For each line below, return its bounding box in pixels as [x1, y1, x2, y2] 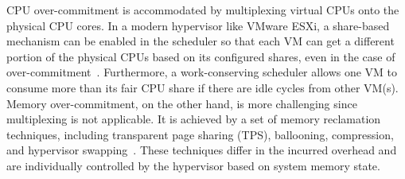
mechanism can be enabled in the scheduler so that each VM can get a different [6, 33, 395, 49]
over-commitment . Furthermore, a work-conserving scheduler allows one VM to [6, 64, 398, 80]
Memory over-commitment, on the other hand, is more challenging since [6, 95, 357, 111]
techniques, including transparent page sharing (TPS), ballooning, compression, [6, 126, 394, 142]
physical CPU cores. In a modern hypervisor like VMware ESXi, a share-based [6, 17, 390, 33]
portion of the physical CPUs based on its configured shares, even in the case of [6, 48, 395, 64]
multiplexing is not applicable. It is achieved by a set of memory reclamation [6, 111, 381, 127]
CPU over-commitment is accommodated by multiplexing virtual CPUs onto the [6, 2, 399, 18]
